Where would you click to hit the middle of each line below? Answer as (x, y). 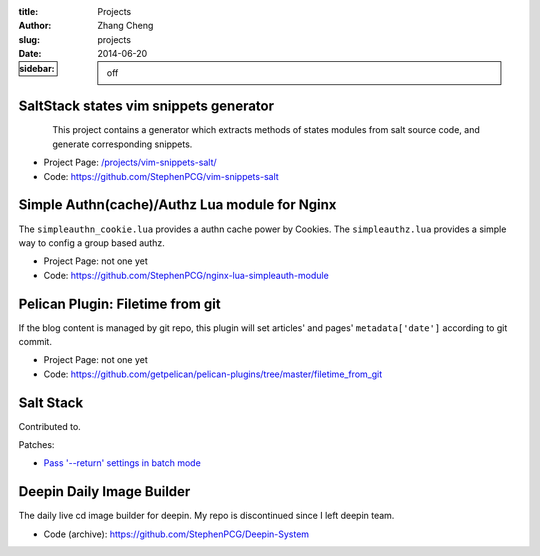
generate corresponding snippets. (122, 144)
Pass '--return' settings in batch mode (122, 463)
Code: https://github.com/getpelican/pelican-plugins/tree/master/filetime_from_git (213, 374)
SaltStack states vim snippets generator (146, 106)
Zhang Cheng (125, 26)
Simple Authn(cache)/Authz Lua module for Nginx (177, 205)
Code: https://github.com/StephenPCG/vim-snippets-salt (161, 176)
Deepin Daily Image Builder (104, 491)
